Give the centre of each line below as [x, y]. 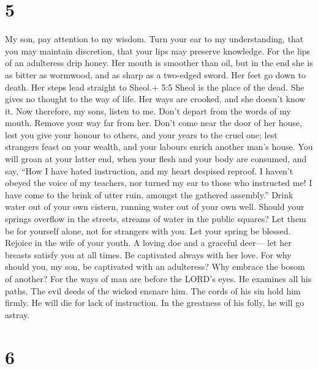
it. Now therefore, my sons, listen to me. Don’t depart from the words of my [148, 110]
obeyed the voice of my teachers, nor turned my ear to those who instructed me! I [159, 183]
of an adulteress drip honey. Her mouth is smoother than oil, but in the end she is [159, 63]
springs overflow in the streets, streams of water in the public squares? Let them [156, 219]
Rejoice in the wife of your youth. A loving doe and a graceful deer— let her [148, 243]
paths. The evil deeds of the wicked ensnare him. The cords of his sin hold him [153, 290]
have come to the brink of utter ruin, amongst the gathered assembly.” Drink [149, 194]
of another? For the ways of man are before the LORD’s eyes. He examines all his [158, 278]
